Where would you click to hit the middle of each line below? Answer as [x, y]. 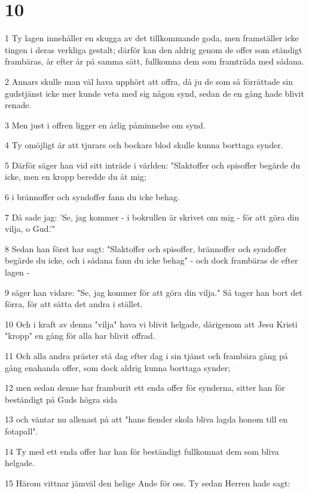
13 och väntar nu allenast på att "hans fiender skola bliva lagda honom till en [146, 419]
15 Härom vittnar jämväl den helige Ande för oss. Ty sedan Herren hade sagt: [148, 483]
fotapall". [22, 431]
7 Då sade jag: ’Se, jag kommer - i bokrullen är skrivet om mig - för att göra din [152, 217]
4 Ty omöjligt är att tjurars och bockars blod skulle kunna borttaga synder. [144, 145]
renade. [18, 105]
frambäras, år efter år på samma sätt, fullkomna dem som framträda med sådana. [154, 61]
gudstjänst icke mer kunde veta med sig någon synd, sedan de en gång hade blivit [154, 93]
